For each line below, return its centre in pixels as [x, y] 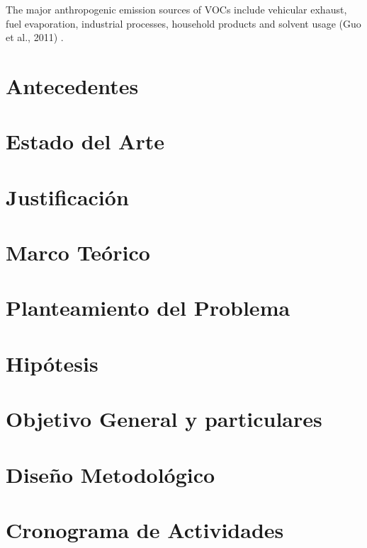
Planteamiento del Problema [148, 308]
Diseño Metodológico [111, 474]
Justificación [67, 196]
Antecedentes [72, 85]
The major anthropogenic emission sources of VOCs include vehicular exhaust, [176, 9]
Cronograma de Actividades [145, 529]
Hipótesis [52, 363]
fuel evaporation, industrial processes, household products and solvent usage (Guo [183, 23]
